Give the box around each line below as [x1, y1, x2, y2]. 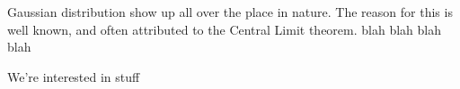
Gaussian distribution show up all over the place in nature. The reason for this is [7, 3, 453, 20]
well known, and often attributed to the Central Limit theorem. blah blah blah [7, 20, 441, 38]
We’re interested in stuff [7, 67, 140, 85]
